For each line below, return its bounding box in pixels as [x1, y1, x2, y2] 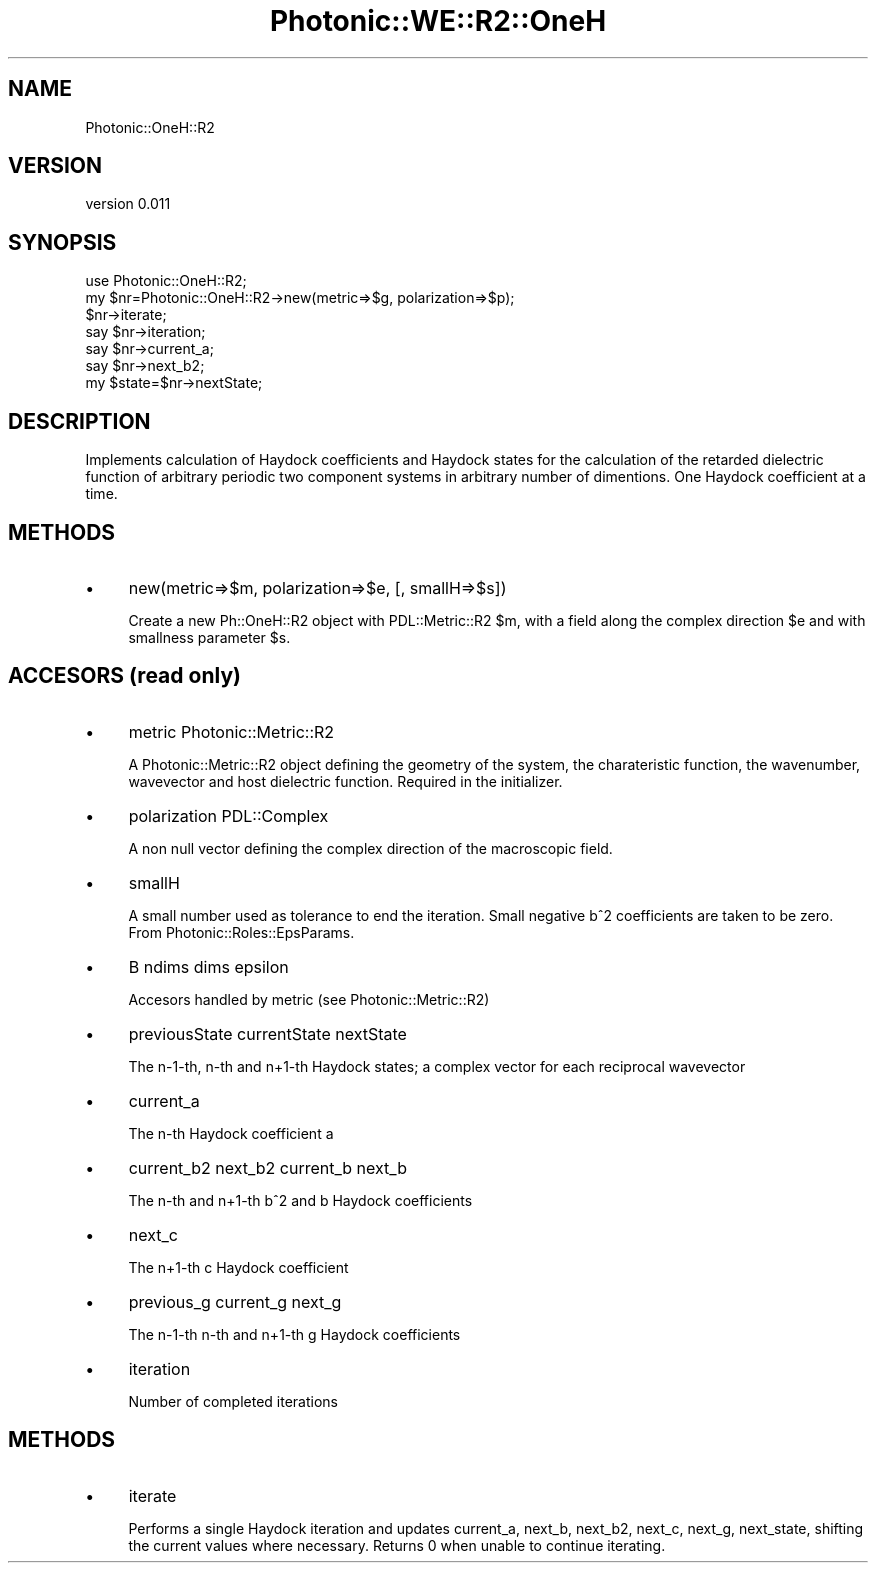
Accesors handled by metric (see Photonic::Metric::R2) [128, 990, 490, 1008]
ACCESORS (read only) [8, 663, 241, 689]
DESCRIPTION [8, 408, 151, 434]
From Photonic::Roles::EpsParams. [128, 923, 355, 941]
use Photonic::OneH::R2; [85, 272, 247, 290]
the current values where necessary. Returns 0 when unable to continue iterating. [128, 1536, 666, 1554]
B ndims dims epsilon [128, 956, 289, 977]
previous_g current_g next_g [128, 1291, 342, 1312]
